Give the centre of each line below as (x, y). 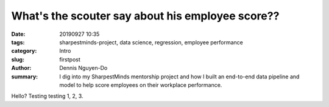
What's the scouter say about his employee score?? (145, 16)
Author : (21, 68)
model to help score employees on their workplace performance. (141, 85)
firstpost (70, 59)
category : (24, 51)
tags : (18, 42)
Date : (18, 34)
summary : (25, 77)
